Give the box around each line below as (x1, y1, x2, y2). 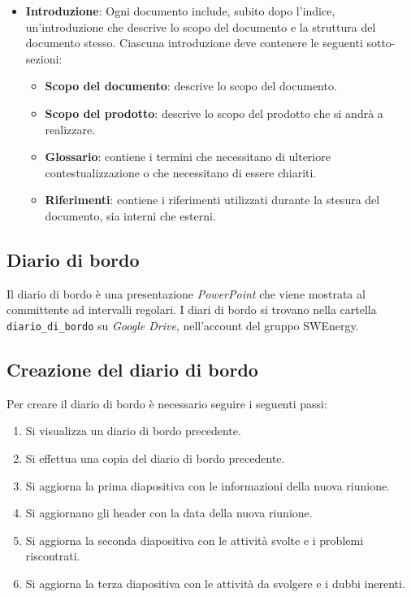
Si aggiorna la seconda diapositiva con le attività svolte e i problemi (25, 531, 364, 548)
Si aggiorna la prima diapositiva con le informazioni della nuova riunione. (25, 477, 391, 494)
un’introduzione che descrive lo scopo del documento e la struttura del (25, 18, 376, 35)
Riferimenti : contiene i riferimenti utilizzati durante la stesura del (45, 191, 380, 208)
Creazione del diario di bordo (6, 356, 258, 381)
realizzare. (45, 120, 96, 137)
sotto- (366, 34, 396, 51)
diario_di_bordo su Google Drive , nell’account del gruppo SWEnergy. (6, 316, 359, 333)
